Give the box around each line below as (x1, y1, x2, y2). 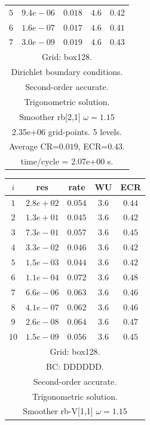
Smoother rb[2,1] (19, 110, 81, 122)
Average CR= (9, 140, 59, 152)
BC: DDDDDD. (46, 360, 104, 372)
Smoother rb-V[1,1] (23, 405, 93, 417)
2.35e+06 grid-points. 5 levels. (12, 125, 122, 137)
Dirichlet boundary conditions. (11, 65, 123, 78)
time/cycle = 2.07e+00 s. (20, 155, 114, 167)
